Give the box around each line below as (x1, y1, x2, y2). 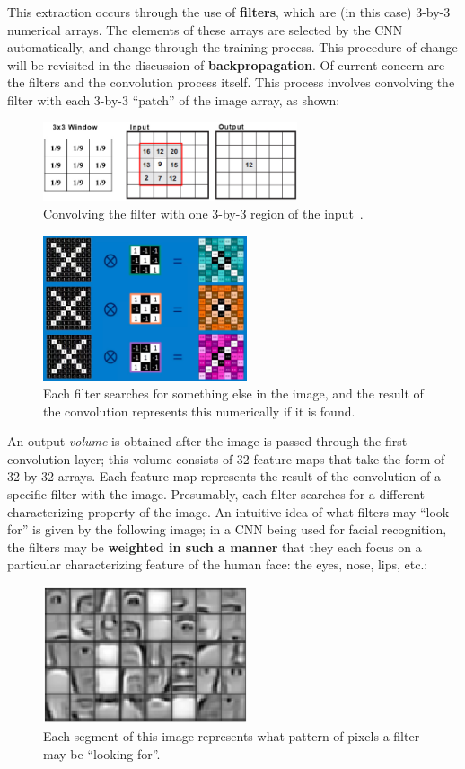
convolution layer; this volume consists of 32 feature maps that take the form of (7, 449, 445, 468)
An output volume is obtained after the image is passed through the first (7, 432, 408, 451)
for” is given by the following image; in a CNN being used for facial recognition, (7, 520, 447, 539)
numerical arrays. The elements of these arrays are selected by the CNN (7, 20, 403, 39)
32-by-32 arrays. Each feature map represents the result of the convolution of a (7, 467, 441, 486)
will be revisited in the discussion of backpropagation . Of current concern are (7, 55, 445, 74)
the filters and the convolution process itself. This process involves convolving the (7, 73, 455, 92)
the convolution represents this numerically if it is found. (43, 401, 355, 420)
